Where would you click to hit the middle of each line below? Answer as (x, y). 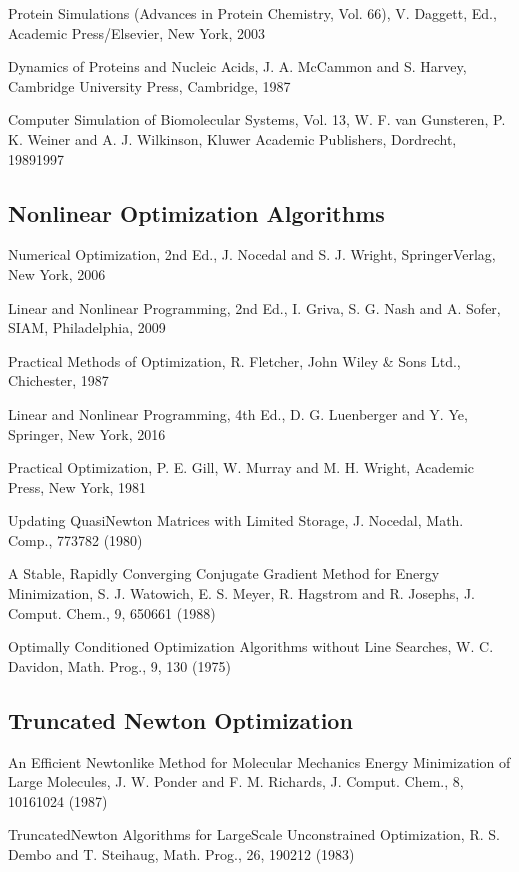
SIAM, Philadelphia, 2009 (87, 327)
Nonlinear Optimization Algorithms (196, 212)
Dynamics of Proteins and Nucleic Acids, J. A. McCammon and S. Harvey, (237, 66)
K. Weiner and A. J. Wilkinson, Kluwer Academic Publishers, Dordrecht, (232, 138)
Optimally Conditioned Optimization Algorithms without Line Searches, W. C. (251, 646)
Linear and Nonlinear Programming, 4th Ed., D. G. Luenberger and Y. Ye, (238, 413)
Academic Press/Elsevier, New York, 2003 (136, 32)
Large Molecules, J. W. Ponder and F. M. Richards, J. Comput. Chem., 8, (236, 781)
